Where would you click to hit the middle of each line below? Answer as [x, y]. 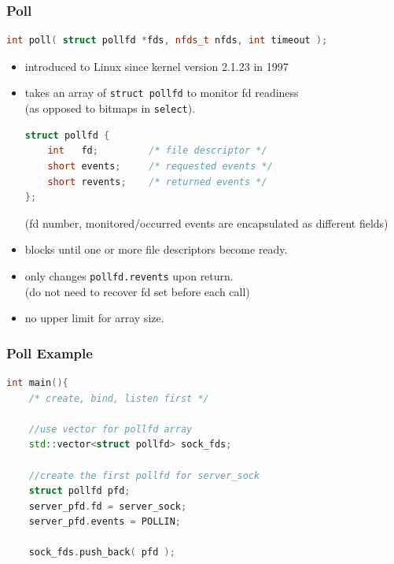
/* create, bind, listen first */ [119, 398]
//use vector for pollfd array [110, 429]
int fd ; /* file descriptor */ [157, 151]
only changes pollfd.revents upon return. [129, 275]
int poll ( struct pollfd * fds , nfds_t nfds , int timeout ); [167, 41]
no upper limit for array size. [94, 318]
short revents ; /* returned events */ [157, 182]
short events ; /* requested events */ [160, 166]
